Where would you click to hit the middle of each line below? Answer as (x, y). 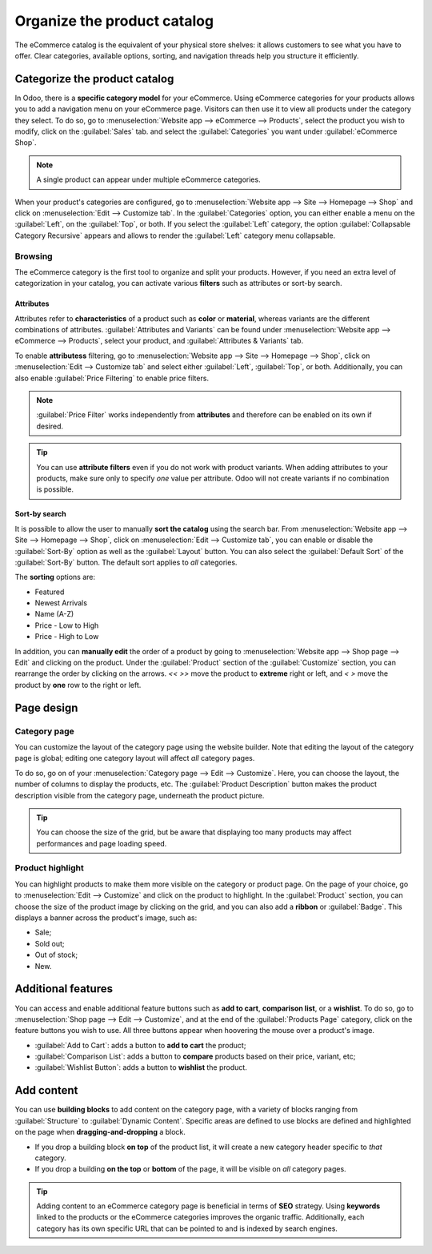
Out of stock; (56, 955)
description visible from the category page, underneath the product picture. (140, 795)
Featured (50, 592)
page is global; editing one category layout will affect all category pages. (135, 758)
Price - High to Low (67, 637)
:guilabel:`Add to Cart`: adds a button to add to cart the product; (140, 1045)
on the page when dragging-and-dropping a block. (100, 1132)
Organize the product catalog (114, 21)
